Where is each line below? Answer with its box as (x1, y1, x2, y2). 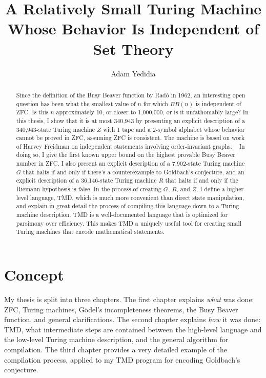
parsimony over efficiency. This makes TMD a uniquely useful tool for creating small (16, 218, 242, 227)
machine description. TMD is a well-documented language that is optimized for (16, 210, 228, 219)
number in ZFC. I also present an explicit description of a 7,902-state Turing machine (16, 159, 245, 168)
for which (143, 99, 168, 108)
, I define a (196, 185, 225, 193)
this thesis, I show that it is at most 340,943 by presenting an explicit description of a (16, 116, 245, 125)
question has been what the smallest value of (16, 99, 136, 108)
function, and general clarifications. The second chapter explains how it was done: (4, 314, 261, 325)
